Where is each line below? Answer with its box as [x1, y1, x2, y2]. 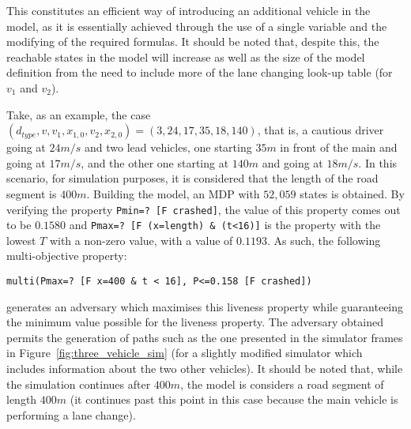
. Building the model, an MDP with [86, 185, 260, 201]
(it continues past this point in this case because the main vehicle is [70, 391, 398, 408]
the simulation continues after [6, 375, 151, 392]
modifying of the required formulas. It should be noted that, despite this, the [6, 33, 379, 50]
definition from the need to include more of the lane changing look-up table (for [6, 64, 393, 81]
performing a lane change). [6, 406, 136, 423]
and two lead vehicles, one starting [84, 139, 252, 156]
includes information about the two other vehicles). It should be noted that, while [6, 360, 403, 377]
